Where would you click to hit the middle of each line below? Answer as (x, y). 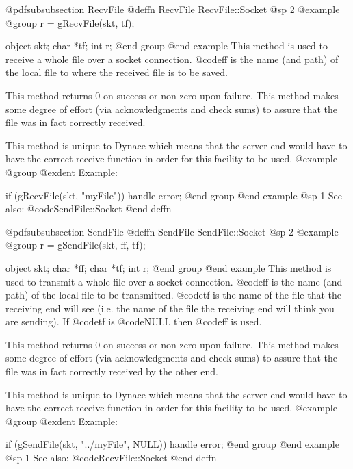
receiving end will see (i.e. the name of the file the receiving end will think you (170, 308)
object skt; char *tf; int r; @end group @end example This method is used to (167, 46)
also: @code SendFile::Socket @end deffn (89, 208)
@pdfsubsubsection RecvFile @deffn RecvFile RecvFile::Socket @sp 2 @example (173, 9)
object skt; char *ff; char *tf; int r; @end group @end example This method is (169, 267)
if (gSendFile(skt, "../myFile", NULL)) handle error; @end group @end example (172, 444)
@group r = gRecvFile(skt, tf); (70, 22)
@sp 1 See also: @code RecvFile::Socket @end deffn (111, 458)
